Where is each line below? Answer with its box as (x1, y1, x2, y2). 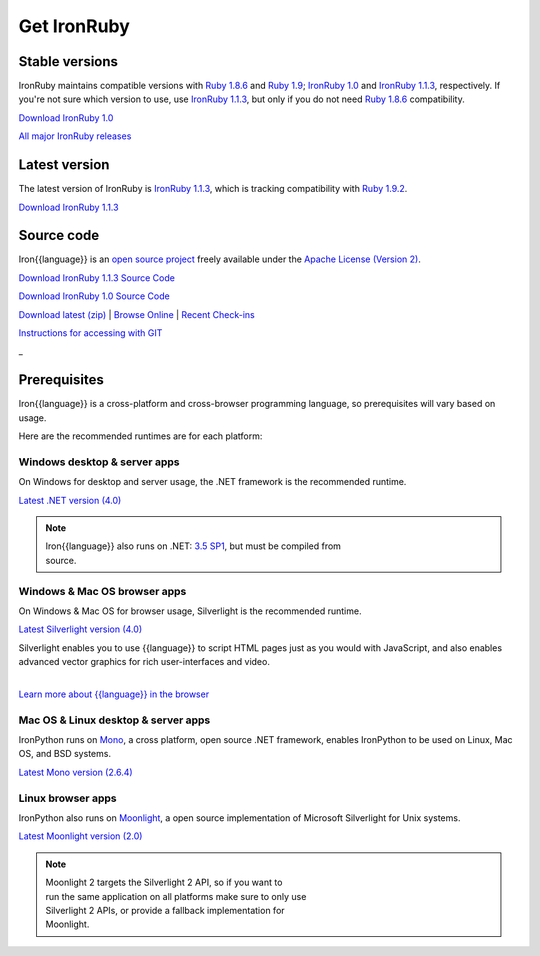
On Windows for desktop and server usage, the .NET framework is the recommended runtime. (18, 476, 407, 488)
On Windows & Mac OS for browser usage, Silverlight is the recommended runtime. (18, 605, 362, 617)
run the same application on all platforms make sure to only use (45, 890, 307, 902)
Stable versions (18, 53, 119, 70)
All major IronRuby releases (18, 130, 132, 142)
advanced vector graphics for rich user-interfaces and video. (18, 656, 270, 668)
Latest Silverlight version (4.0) (18, 623, 143, 635)
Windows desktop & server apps (18, 455, 180, 469)
